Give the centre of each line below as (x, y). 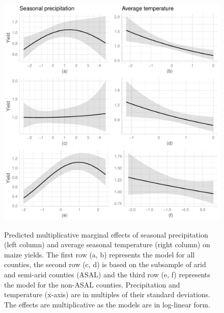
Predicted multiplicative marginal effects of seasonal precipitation (106, 234)
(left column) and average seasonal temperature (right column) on (107, 244)
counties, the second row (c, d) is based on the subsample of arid (105, 264)
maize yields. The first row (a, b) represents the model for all (100, 254)
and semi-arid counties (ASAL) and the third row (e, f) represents (107, 274)
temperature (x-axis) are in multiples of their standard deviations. (107, 294)
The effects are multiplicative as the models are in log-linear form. (107, 304)
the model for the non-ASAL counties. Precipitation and (92, 284)
